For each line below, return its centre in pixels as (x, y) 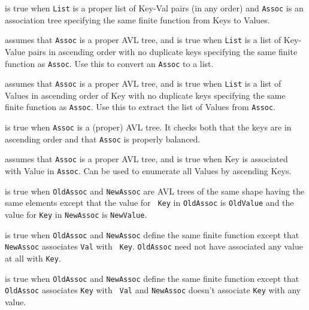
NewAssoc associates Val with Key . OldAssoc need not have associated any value (154, 246)
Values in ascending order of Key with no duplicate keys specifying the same (145, 95)
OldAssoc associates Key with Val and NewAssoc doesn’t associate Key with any (153, 290)
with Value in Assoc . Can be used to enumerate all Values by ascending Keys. (148, 171)
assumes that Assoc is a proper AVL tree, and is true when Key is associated (146, 159)
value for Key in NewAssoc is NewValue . (76, 214)
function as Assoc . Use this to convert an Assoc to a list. (109, 63)
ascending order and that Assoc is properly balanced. (103, 139)
